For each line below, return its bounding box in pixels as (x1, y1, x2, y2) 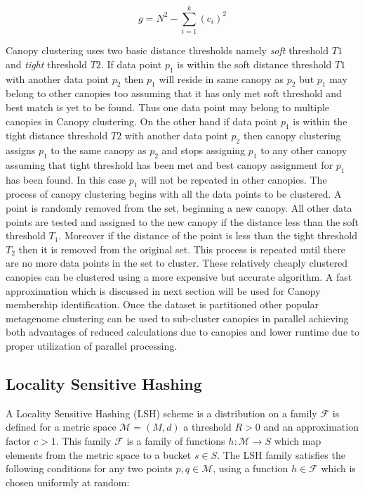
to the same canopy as (51, 143, 147, 158)
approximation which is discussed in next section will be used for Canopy (6, 283, 321, 298)
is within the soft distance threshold (177, 56, 332, 71)
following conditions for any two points (6, 461, 173, 476)
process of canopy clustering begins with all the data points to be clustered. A (6, 186, 342, 201)
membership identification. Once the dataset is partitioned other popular (6, 297, 319, 312)
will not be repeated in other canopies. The (141, 172, 327, 186)
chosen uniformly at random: (6, 474, 130, 489)
